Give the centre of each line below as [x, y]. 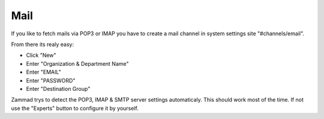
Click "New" [41, 55]
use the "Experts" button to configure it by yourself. [75, 108]
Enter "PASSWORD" [51, 80]
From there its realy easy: [43, 44]
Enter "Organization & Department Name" [77, 63]
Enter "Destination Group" [58, 89]
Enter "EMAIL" [43, 72]
